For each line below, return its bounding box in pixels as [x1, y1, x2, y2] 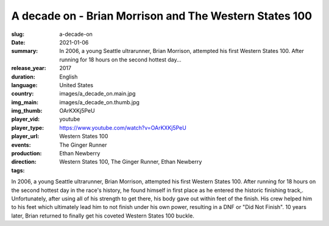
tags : [11, 166, 25, 174]
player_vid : [11, 116, 40, 123]
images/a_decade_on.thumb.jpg [59, 98, 140, 106]
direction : [11, 158, 37, 166]
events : [11, 141, 31, 149]
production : [11, 150, 42, 157]
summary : [11, 48, 38, 55]
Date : [11, 38, 26, 46]
